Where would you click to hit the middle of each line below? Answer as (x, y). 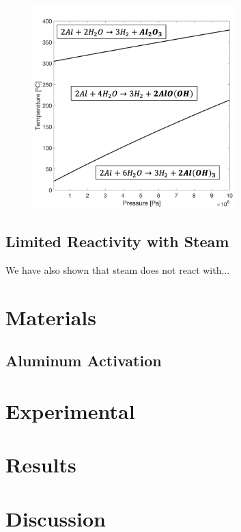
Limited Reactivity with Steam (117, 241)
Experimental (70, 410)
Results (41, 465)
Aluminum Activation (84, 360)
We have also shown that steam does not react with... (118, 269)
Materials (51, 317)
